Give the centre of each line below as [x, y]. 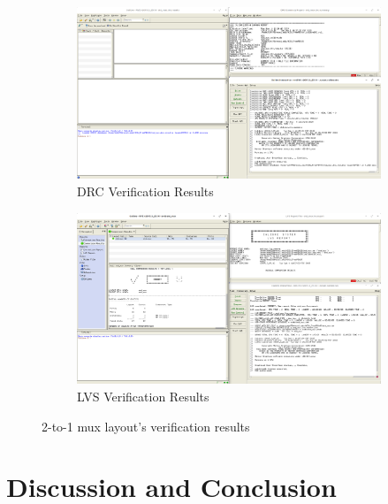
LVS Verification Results [143, 396]
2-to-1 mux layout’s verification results [146, 426]
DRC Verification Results [145, 191]
